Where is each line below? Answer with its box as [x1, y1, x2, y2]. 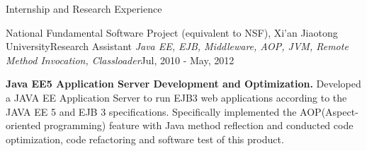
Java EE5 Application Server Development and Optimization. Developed [6, 76, 361, 91]
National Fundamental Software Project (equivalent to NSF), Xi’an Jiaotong [6, 25, 338, 40]
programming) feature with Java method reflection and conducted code [44, 118, 354, 133]
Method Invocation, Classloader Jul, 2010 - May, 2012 [6, 52, 235, 67]
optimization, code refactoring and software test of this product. [6, 131, 284, 146]
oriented [6, 118, 41, 133]
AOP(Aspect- [300, 104, 358, 119]
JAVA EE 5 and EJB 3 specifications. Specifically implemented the [6, 104, 297, 119]
